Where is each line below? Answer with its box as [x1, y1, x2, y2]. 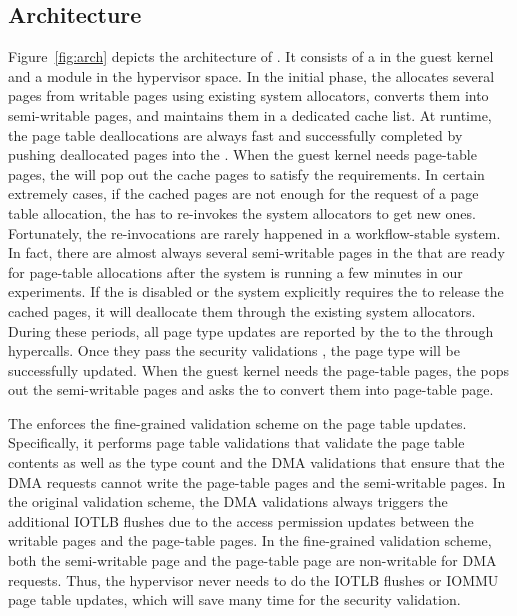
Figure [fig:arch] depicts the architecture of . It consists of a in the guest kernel [8, 46, 494, 67]
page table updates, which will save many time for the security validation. [8, 589, 461, 610]
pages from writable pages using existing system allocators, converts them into [8, 85, 489, 106]
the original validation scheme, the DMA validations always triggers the [8, 491, 448, 512]
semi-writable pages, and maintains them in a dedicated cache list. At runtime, [8, 104, 492, 125]
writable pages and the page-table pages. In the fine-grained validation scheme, [8, 530, 492, 551]
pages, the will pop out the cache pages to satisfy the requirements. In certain [8, 163, 485, 184]
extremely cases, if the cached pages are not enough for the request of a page [8, 183, 479, 204]
